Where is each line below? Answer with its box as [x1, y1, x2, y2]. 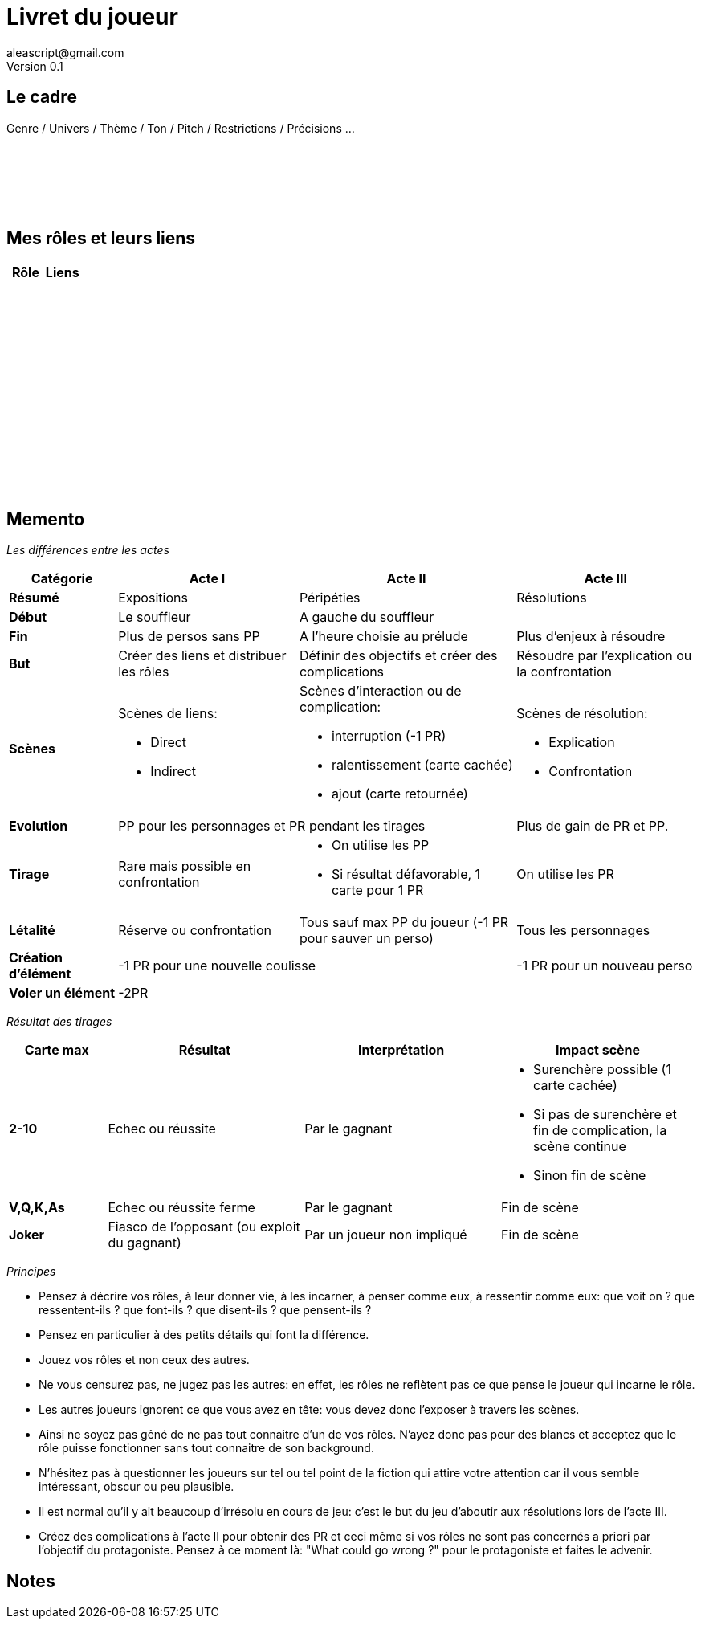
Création [9, 949, 63, 966]
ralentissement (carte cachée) [331, 757, 513, 774]
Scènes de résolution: [516, 705, 648, 722]
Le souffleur [118, 609, 191, 626]
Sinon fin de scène [533, 1167, 646, 1184]
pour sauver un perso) [299, 930, 434, 947]
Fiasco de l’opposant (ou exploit [108, 1219, 300, 1235]
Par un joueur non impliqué [304, 1227, 467, 1243]
